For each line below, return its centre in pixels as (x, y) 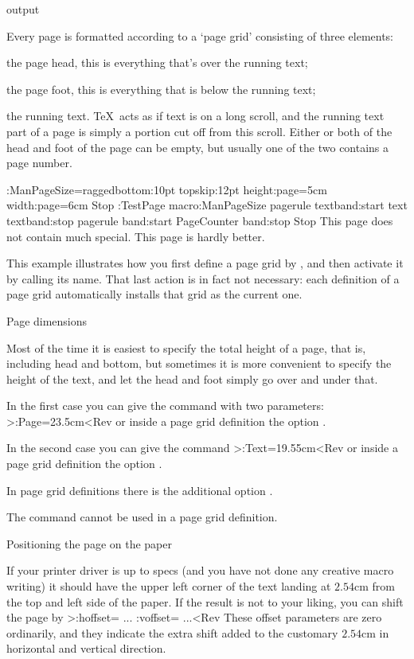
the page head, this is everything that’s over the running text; (157, 62)
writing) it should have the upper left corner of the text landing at (169, 586)
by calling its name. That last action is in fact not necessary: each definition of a (203, 278)
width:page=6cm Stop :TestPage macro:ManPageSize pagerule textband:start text (207, 205)
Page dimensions (47, 320)
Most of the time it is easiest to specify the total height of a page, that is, (186, 347)
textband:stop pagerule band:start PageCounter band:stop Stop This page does (200, 220)
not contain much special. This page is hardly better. (136, 236)
